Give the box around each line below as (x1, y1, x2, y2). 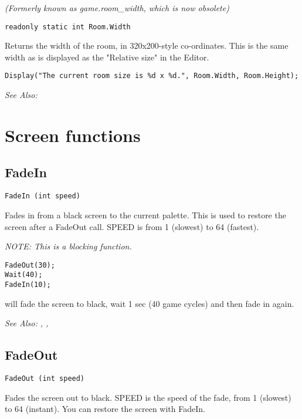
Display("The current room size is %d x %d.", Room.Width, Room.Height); (5, 72, 299, 80)
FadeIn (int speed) (5, 192, 80, 201)
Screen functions (5, 123, 141, 147)
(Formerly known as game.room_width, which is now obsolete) (5, 2, 229, 13)
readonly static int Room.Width (5, 22, 131, 31)
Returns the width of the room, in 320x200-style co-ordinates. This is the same (5, 39, 289, 52)
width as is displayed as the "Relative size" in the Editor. (5, 50, 209, 63)
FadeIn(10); (5, 281, 51, 289)
